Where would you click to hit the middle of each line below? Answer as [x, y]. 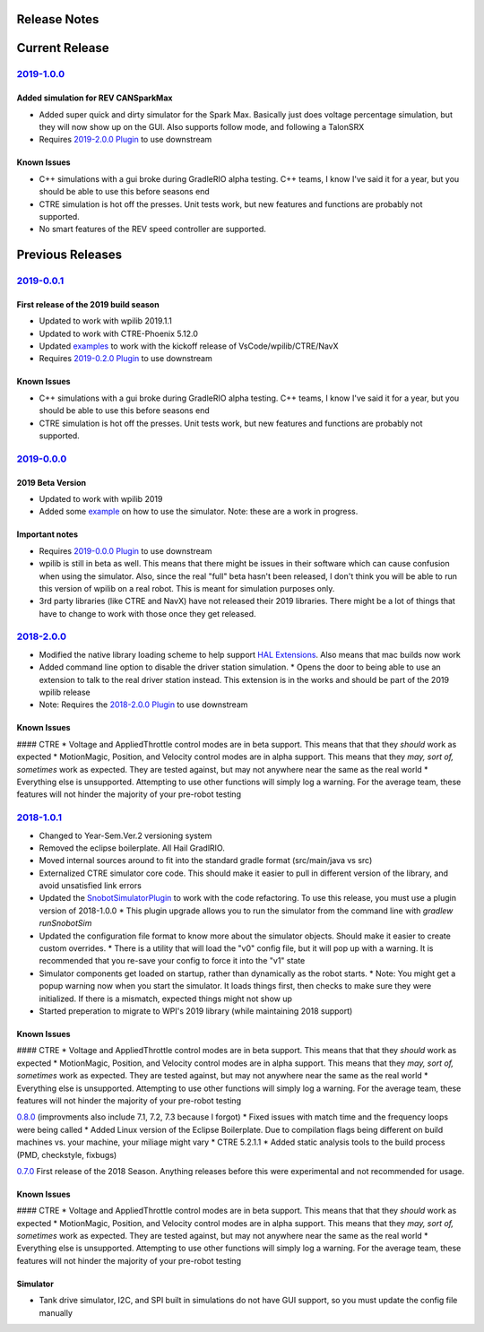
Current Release [63, 48]
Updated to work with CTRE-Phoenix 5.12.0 [119, 333]
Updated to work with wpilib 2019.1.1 [105, 321]
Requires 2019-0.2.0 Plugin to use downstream [125, 359]
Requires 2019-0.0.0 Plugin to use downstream [125, 550]
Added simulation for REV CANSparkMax [95, 98]
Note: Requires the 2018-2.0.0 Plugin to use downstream [143, 705]
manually [56, 1312]
